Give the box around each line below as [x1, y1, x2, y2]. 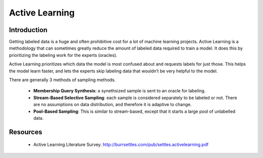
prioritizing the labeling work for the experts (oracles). [9, 52, 118, 58]
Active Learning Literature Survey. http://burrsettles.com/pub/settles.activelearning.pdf [33, 141, 209, 148]
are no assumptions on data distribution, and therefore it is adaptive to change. [33, 102, 192, 107]
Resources [9, 128, 42, 136]
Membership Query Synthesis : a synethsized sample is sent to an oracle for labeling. [33, 88, 206, 94]
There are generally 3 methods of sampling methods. [9, 77, 116, 83]
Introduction [9, 26, 48, 34]
